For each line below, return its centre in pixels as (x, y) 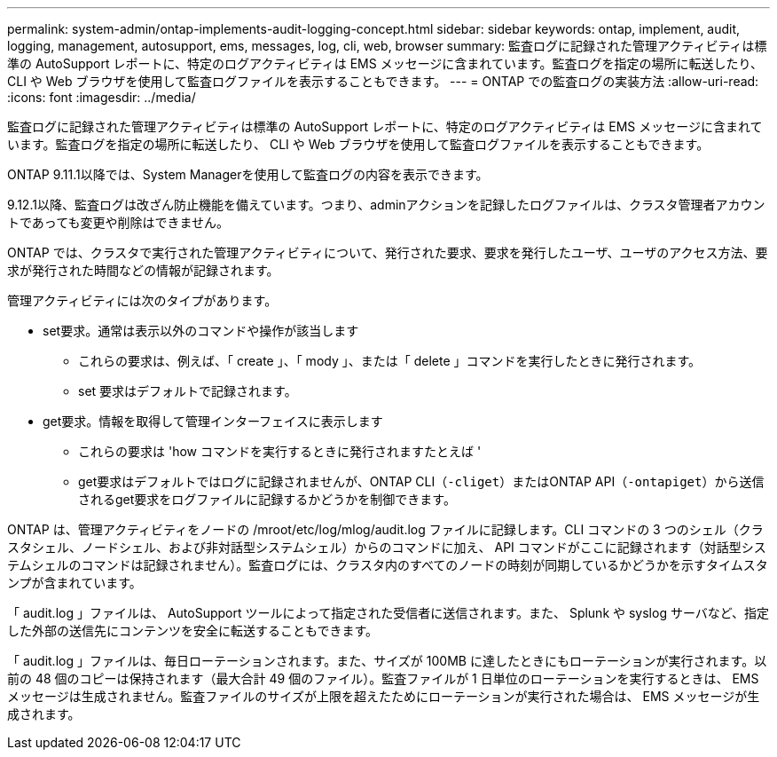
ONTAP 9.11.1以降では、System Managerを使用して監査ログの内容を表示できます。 (248, 174)
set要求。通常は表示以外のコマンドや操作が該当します (201, 331)
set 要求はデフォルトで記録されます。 (188, 391)
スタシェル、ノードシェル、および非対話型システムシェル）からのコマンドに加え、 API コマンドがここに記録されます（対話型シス (387, 547)
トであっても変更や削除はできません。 (118, 222)
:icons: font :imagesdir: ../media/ (102, 97)
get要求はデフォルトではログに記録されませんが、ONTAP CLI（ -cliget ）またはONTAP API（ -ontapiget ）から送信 (421, 481)
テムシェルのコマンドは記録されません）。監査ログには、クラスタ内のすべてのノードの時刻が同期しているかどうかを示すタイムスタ (388, 565)
